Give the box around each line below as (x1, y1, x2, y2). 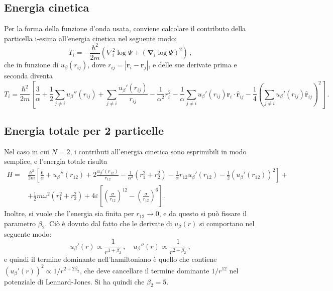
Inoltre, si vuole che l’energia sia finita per (4, 208, 134, 219)
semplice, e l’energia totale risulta (4, 156, 107, 166)
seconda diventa (4, 70, 53, 81)
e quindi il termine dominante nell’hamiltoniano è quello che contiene (4, 254, 217, 264)
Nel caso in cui (4, 146, 49, 156)
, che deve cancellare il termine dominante (79, 265, 209, 275)
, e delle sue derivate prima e (148, 59, 237, 70)
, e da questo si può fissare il (159, 208, 247, 219)
